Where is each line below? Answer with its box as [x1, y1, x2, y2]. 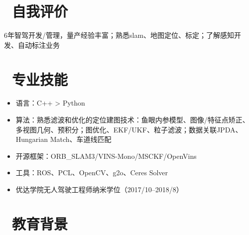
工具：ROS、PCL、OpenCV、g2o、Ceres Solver [15, 167, 168, 178]
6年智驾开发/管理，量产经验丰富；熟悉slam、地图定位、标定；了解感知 [4, 30, 235, 40]
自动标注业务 [17, 39, 60, 50]
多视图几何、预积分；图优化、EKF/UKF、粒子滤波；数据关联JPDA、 [15, 124, 243, 134]
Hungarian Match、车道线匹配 [15, 134, 112, 144]
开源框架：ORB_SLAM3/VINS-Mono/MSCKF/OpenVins [15, 150, 197, 161]
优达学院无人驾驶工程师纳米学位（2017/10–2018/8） [15, 184, 183, 194]
